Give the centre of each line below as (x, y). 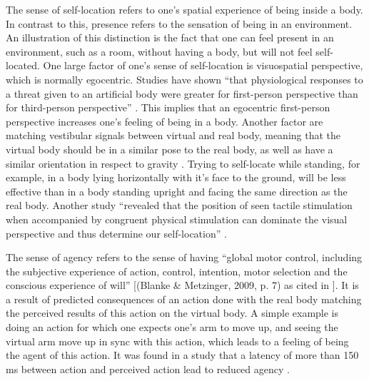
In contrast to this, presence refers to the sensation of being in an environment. (179, 23)
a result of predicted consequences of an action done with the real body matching (184, 299)
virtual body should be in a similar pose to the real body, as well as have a (170, 149)
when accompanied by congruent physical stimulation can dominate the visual (177, 219)
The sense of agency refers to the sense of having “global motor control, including (184, 257)
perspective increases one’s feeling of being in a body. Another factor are (165, 121)
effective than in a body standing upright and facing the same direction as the (177, 191)
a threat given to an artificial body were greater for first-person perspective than (182, 93)
